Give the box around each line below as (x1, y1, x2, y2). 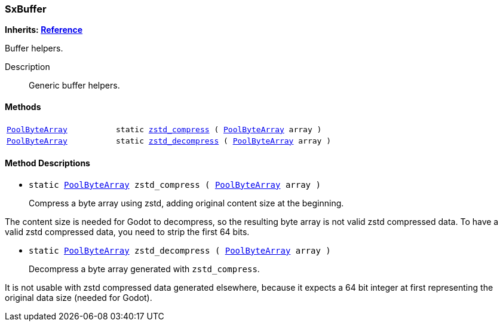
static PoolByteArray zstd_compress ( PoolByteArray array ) (29, 179, 321, 190)
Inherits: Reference (5, 25, 83, 35)
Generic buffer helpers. (29, 80, 120, 91)
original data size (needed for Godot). (5, 292, 152, 303)
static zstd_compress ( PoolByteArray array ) (116, 124, 322, 134)
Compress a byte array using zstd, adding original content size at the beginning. (29, 197, 344, 208)
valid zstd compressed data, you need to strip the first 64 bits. (5, 226, 250, 237)
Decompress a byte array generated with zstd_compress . (29, 263, 260, 274)
